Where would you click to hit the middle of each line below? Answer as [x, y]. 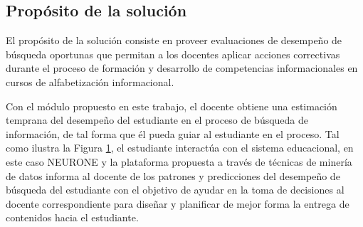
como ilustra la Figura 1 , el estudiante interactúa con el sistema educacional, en [180, 148]
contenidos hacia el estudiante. [72, 217]
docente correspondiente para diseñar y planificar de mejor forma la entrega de [178, 203]
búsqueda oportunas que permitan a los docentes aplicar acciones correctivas [173, 54]
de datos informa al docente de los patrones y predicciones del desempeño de [173, 175]
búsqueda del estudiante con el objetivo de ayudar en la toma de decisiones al [175, 190]
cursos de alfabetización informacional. [90, 81]
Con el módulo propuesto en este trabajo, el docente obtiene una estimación [172, 106]
